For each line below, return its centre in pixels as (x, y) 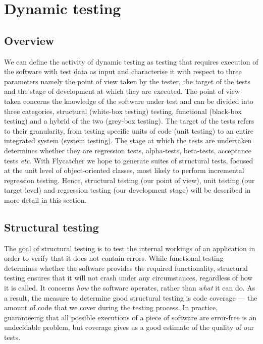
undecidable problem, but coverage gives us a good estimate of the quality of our (129, 327)
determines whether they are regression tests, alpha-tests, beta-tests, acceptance (128, 150)
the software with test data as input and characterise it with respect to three (123, 71)
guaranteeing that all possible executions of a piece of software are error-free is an (130, 317)
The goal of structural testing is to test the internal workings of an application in (130, 248)
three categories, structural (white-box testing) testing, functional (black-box (123, 111)
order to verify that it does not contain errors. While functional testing (114, 258)
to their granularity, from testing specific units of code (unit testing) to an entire (129, 130)
